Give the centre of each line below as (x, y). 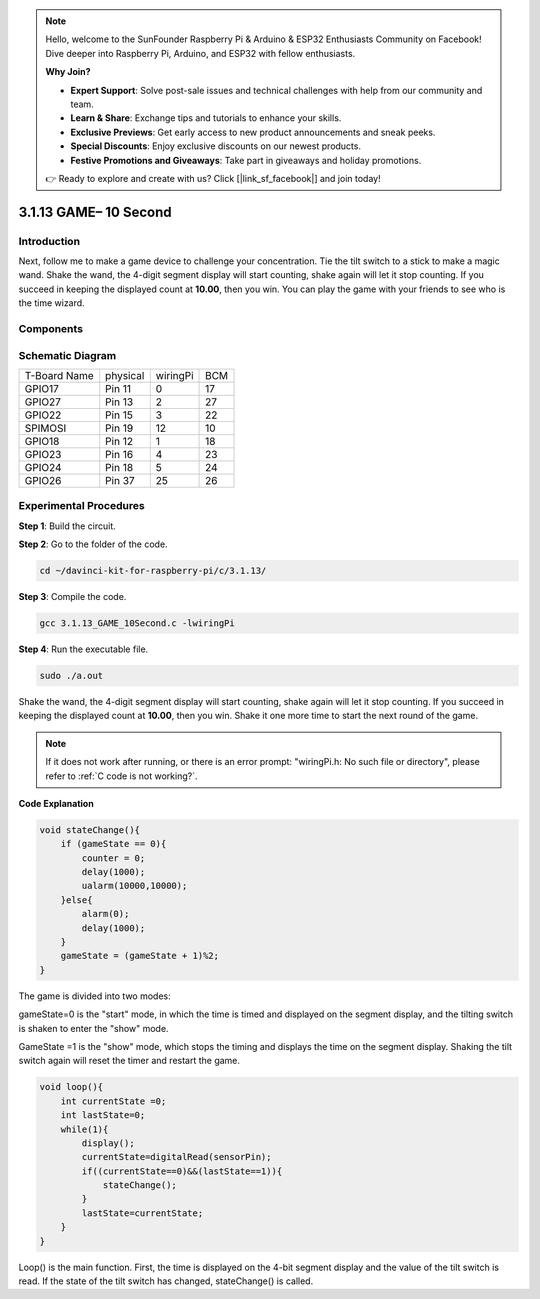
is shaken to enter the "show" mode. (93, 1028)
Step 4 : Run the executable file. (83, 649)
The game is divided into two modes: (94, 996)
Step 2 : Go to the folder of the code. (93, 544)
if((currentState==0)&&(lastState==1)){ (182, 1171)
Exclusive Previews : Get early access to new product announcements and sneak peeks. (253, 132)
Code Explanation (56, 803)
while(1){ (84, 1129)
